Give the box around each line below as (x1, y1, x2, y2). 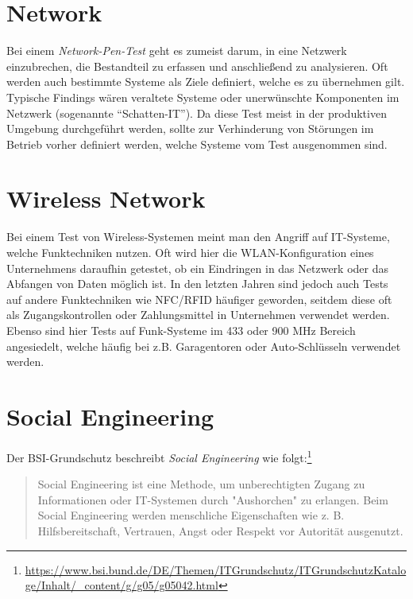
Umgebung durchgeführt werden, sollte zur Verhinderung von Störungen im (6, 120, 374, 137)
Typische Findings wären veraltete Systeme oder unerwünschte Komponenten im (6, 88, 399, 105)
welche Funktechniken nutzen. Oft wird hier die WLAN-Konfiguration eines (6, 244, 374, 260)
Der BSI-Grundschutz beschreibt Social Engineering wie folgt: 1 (6, 446, 312, 465)
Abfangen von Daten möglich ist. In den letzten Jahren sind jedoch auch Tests (6, 275, 388, 292)
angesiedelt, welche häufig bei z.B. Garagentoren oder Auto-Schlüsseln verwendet (6, 337, 401, 354)
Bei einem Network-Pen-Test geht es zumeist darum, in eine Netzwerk (6, 42, 347, 59)
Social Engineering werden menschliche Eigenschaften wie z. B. (37, 507, 345, 523)
